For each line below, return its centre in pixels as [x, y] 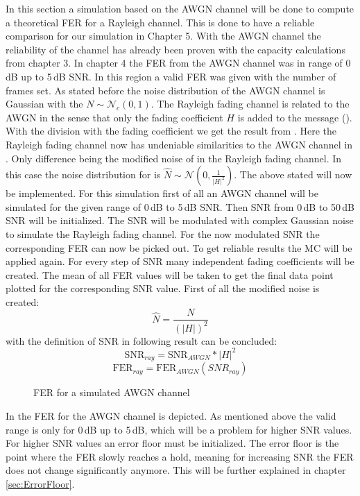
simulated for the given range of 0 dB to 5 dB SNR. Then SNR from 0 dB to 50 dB [180, 206]
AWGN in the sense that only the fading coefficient [114, 117]
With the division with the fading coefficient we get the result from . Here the [171, 131]
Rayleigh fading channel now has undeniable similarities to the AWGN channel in [179, 144]
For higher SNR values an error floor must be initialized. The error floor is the [172, 443]
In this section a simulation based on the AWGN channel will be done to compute [180, 8]
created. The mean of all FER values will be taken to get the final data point [170, 274]
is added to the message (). [295, 117]
